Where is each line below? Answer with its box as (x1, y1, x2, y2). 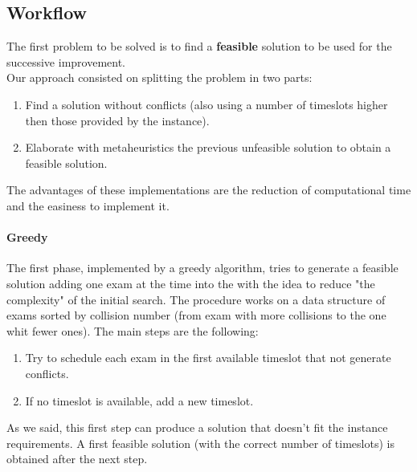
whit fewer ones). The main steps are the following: (6, 322, 259, 339)
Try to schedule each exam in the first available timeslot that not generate (25, 349, 391, 366)
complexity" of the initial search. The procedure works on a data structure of (6, 291, 386, 307)
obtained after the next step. (6, 450, 148, 467)
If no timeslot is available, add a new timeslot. (25, 392, 254, 409)
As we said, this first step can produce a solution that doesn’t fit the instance (6, 419, 388, 436)
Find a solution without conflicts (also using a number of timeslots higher (25, 96, 388, 112)
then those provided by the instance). (25, 112, 210, 128)
